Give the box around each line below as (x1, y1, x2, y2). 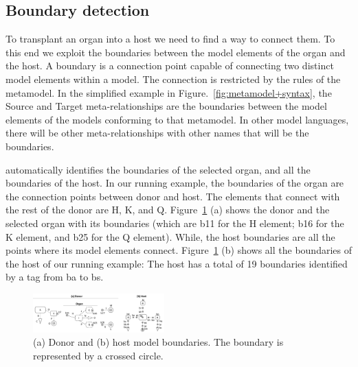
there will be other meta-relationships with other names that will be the (5, 126, 309, 140)
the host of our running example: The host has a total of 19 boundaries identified (5, 256, 348, 270)
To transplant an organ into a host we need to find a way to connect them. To (5, 32, 335, 46)
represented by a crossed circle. (33, 348, 164, 362)
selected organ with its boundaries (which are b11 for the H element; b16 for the (5, 215, 344, 230)
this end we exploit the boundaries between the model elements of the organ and (5, 45, 346, 59)
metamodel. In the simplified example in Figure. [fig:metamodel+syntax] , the (5, 85, 332, 99)
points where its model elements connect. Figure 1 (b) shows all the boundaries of (5, 243, 352, 257)
